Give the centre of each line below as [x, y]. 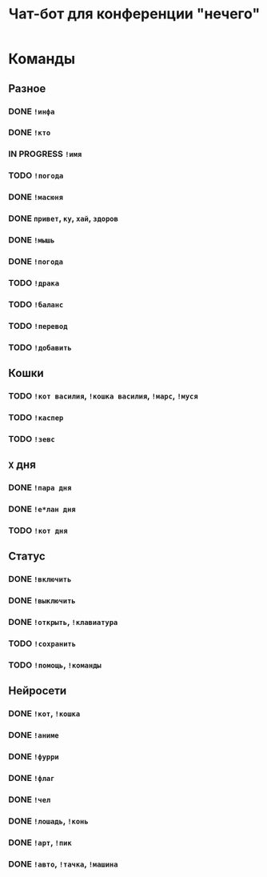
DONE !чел [30, 799]
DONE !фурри [34, 757]
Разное [27, 88]
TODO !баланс [36, 304]
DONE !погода [36, 261]
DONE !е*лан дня [42, 509]
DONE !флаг [32, 779]
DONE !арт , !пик [40, 843]
